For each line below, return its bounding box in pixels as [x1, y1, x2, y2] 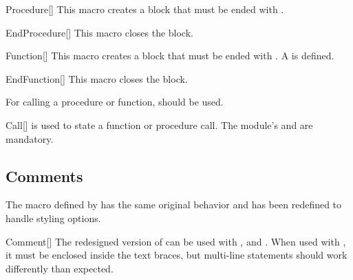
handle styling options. [6, 210, 101, 225]
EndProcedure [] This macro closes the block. [6, 25, 193, 39]
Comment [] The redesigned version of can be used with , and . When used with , [6, 234, 346, 248]
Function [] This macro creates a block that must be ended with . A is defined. [6, 48, 334, 63]
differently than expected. [6, 261, 114, 275]
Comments [6, 165, 83, 186]
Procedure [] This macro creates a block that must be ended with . [6, 2, 284, 16]
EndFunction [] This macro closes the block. [6, 71, 188, 86]
